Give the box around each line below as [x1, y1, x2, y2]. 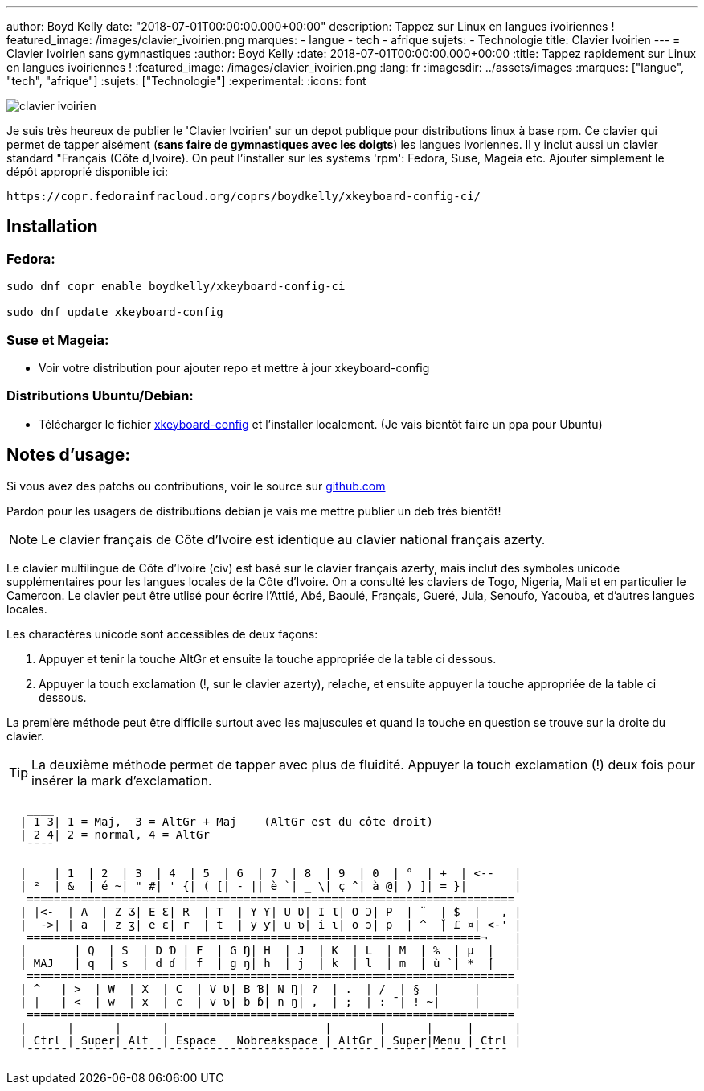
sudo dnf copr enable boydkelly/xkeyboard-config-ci [6, 280, 346, 293]
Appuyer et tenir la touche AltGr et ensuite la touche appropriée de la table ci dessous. [39, 651, 497, 666]
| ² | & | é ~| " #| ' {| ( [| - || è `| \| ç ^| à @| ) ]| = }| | [19, 879, 522, 892]
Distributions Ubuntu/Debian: [6, 388, 194, 404]
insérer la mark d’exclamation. [31, 772, 212, 789]
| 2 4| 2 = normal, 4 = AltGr [19, 827, 210, 841]
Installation [6, 216, 98, 237]
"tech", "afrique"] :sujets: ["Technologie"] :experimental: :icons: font [6, 74, 366, 88]
